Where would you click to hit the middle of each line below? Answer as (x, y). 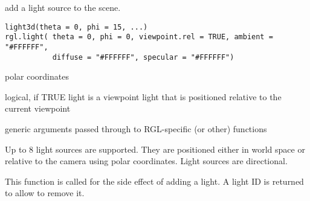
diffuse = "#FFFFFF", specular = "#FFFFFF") (143, 57)
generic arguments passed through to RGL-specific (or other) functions (136, 129)
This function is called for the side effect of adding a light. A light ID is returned (154, 181)
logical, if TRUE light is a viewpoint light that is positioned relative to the (143, 96)
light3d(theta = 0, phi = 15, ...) (76, 27)
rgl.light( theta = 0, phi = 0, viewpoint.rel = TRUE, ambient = (139, 37)
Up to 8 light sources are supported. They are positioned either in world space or (155, 149)
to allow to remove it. (45, 193)
